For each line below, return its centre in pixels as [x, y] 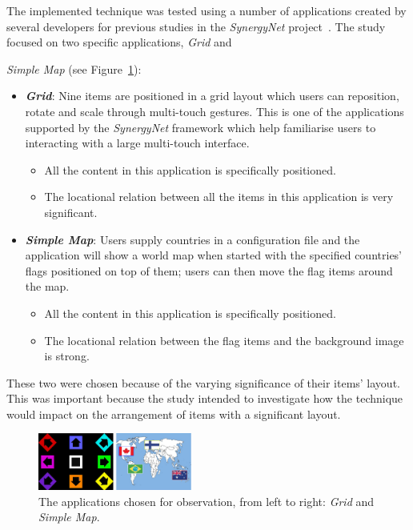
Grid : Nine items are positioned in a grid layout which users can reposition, [212, 96]
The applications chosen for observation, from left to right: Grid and [206, 501]
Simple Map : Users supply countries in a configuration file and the [192, 239]
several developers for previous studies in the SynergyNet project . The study [196, 26]
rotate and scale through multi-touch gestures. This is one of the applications [215, 111]
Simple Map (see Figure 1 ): [74, 68]
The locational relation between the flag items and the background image [224, 340]
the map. [47, 286]
